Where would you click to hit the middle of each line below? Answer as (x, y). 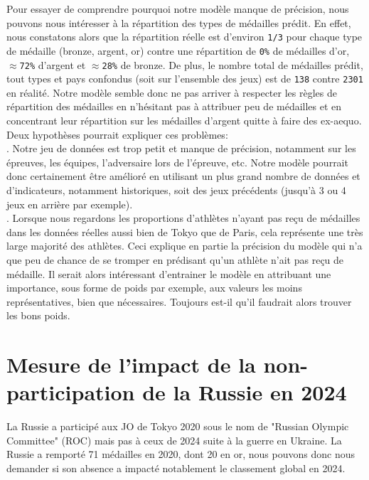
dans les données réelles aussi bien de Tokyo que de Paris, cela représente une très (185, 231)
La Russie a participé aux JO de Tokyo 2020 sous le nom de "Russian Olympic (178, 426)
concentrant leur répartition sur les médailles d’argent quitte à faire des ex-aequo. (184, 120)
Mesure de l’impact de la (131, 364)
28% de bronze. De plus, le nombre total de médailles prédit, (232, 64)
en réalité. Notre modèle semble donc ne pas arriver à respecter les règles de (172, 92)
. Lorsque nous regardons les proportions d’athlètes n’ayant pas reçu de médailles (183, 218)
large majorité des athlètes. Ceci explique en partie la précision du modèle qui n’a (184, 246)
